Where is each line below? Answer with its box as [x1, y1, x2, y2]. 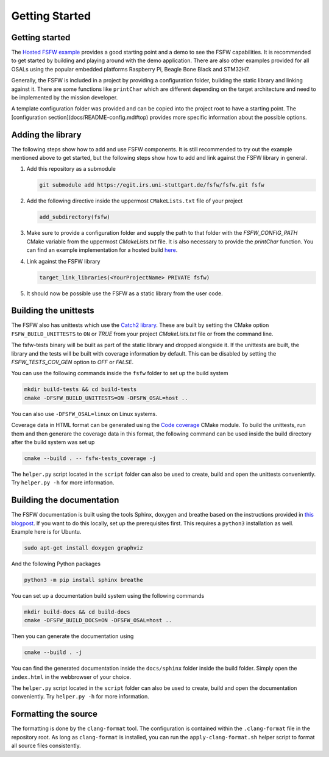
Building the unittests [11, 306, 94, 316]
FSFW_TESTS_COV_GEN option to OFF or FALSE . [11, 359, 134, 366]
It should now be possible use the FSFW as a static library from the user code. [26, 290, 223, 297]
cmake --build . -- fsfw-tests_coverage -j [24, 454, 157, 462]
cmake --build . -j [24, 649, 82, 656]
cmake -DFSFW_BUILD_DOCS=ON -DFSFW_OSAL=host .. [24, 617, 172, 624]
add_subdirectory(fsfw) [39, 213, 111, 221]
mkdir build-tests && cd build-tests [24, 386, 137, 393]
